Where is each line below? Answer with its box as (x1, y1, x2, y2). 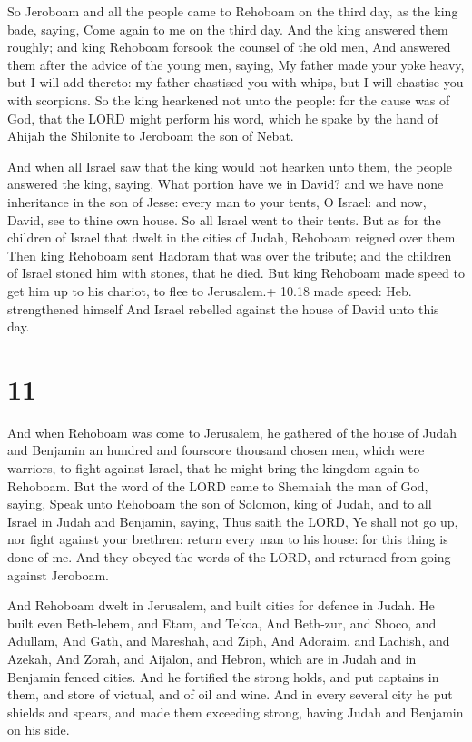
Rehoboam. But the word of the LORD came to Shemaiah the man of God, (7, 476, 428, 495)
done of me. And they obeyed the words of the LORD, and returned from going (7, 547, 451, 566)
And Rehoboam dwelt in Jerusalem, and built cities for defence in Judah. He (7, 596, 435, 615)
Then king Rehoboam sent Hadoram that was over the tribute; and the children (7, 245, 452, 264)
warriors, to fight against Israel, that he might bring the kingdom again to (7, 459, 420, 477)
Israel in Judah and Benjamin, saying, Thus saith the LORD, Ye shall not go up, (7, 511, 458, 530)
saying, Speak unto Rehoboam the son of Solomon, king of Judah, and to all (7, 494, 432, 513)
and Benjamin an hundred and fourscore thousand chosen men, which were (7, 440, 425, 460)
